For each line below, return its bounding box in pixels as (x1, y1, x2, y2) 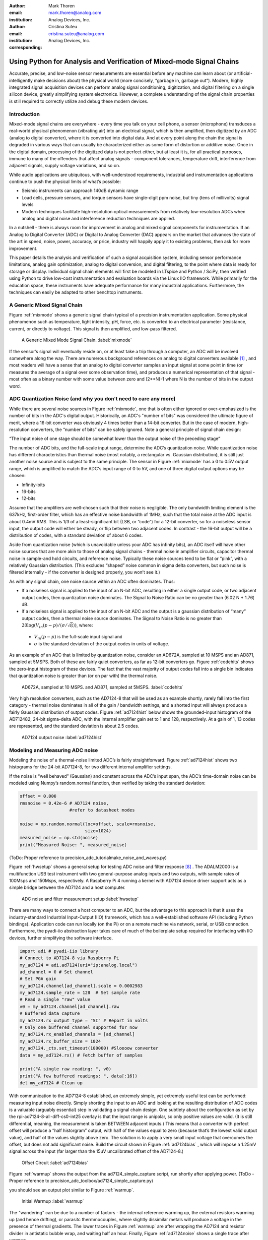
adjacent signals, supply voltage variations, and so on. (9, 163, 121, 169)
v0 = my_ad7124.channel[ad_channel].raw (19, 1003, 119, 1009)
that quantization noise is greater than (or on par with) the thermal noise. (9, 673, 158, 679)
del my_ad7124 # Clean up (19, 1080, 83, 1086)
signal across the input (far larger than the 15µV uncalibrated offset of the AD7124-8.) (9, 1148, 184, 1154)
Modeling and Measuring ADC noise (9, 746, 98, 753)
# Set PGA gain (19, 976, 57, 982)
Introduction (9, 111, 40, 118)
